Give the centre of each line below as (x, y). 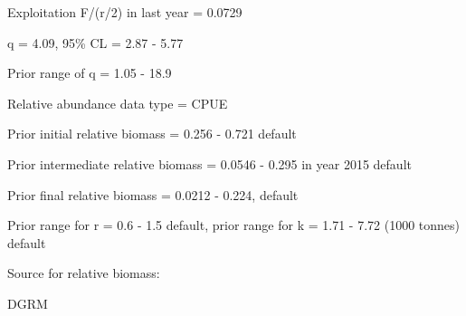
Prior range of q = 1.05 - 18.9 (90, 73)
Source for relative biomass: (84, 273)
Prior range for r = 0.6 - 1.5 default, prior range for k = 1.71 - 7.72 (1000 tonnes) (233, 225)
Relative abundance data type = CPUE (118, 103)
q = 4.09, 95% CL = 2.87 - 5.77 (95, 42)
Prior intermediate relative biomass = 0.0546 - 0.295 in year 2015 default (209, 163)
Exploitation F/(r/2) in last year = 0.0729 (125, 12)
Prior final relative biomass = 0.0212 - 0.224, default (153, 194)
